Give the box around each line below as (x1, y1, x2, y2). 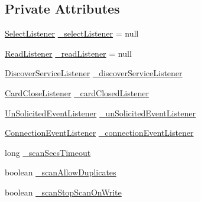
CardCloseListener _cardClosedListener (5, 86, 149, 99)
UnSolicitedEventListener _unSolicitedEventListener (5, 106, 196, 119)
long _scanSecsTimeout (5, 146, 91, 158)
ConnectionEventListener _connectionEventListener (5, 126, 194, 139)
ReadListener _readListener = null (5, 47, 132, 59)
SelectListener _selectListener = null (5, 27, 139, 40)
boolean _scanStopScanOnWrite (5, 185, 122, 198)
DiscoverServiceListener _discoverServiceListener (5, 67, 183, 79)
